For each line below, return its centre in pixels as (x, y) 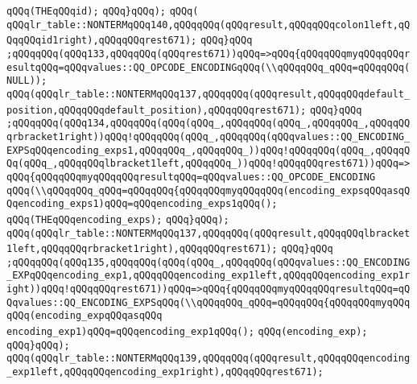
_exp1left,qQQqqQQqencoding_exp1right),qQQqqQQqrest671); (165, 372)
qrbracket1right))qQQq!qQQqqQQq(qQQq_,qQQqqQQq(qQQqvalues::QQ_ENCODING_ (208, 136)
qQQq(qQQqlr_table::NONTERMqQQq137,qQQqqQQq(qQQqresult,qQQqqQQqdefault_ (208, 94)
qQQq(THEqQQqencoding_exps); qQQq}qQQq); (118, 219)
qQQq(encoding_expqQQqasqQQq (85, 316)
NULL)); (27, 81)
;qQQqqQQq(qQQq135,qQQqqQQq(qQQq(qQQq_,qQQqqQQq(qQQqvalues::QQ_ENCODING (208, 262)
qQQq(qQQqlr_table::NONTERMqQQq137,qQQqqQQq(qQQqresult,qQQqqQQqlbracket (208, 233)
